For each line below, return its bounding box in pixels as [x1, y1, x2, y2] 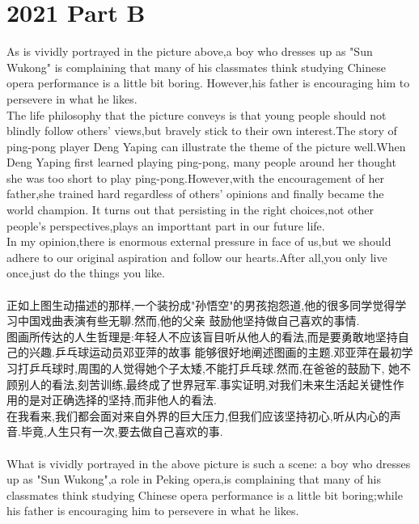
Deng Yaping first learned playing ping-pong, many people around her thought [6, 154, 396, 171]
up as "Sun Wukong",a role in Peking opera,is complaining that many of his [6, 471, 381, 488]
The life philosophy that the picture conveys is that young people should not [6, 106, 387, 123]
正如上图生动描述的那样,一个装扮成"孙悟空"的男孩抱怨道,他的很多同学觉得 [6, 296, 396, 313]
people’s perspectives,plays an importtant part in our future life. [6, 217, 325, 234]
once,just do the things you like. [6, 264, 165, 281]
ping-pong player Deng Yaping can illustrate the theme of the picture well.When [6, 137, 406, 154]
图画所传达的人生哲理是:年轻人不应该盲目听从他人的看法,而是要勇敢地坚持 [6, 327, 398, 344]
